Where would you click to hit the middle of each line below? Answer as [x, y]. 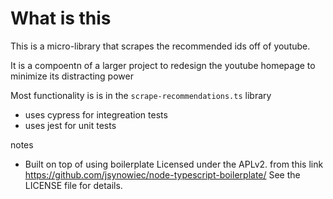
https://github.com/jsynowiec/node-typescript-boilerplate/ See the [162, 174]
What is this [61, 18]
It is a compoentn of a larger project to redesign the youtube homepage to [163, 65]
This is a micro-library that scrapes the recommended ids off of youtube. [160, 46]
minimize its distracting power [72, 76]
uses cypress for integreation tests [96, 114]
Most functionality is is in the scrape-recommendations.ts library [141, 95]
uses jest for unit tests [70, 125]
